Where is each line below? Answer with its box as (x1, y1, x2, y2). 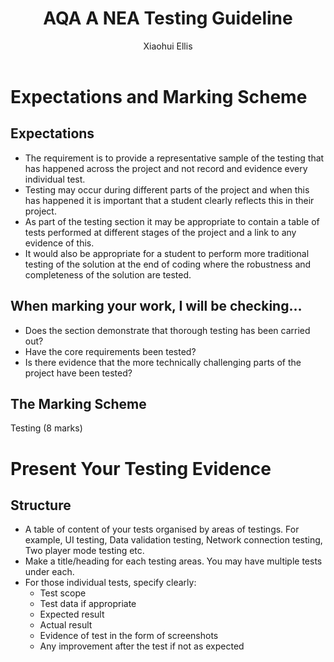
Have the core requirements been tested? (24, 345, 197, 357)
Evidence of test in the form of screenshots (39, 630, 219, 642)
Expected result (39, 608, 105, 621)
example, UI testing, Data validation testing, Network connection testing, (24, 534, 323, 546)
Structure (10, 497, 72, 514)
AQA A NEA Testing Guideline (43, 7, 293, 30)
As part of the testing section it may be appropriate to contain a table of (24, 215, 320, 227)
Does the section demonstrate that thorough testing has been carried (24, 324, 311, 336)
